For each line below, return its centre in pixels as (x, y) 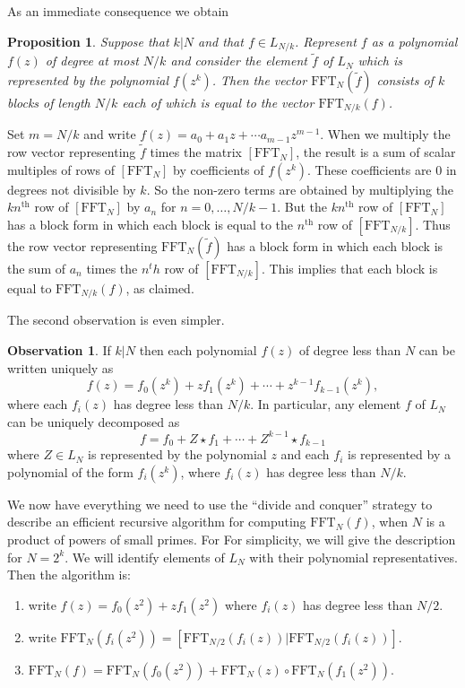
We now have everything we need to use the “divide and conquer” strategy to (220, 504)
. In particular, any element (326, 404)
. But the (302, 207)
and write (110, 134)
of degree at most (92, 61)
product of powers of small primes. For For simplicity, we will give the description (232, 540)
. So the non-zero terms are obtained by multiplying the (300, 189)
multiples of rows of (61, 169)
